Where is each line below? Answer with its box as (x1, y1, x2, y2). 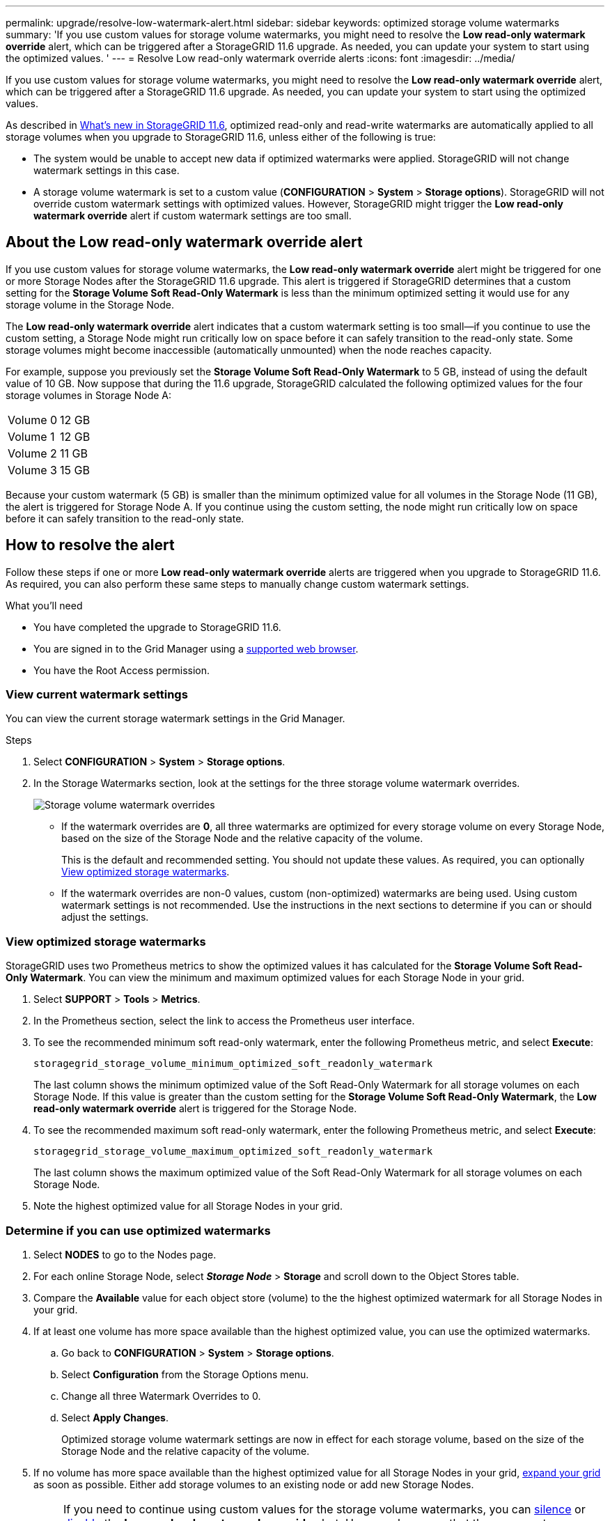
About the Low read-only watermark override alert (6, 233, 363, 251)
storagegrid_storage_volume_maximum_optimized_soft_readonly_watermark (33, 1146, 433, 1157)
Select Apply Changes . (61, 1411, 169, 1423)
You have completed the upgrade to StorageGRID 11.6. (33, 621, 281, 633)
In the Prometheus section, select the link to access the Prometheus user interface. (33, 1015, 415, 1027)
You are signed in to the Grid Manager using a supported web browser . (33, 642, 359, 655)
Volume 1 (8, 429, 55, 444)
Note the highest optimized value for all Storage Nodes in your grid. (33, 1200, 343, 1212)
